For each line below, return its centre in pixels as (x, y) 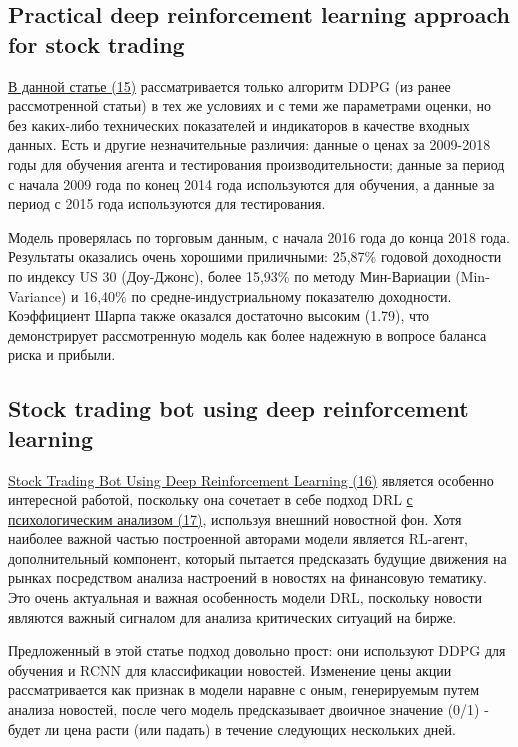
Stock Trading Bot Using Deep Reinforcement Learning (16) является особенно (251, 479)
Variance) (37, 295)
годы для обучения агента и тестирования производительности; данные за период (256, 163)
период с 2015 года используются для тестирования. (167, 203)
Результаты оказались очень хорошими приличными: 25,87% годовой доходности (255, 256)
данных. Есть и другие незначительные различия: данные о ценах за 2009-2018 (249, 144)
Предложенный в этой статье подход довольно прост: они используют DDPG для (257, 650)
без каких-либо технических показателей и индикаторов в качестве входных (239, 124)
